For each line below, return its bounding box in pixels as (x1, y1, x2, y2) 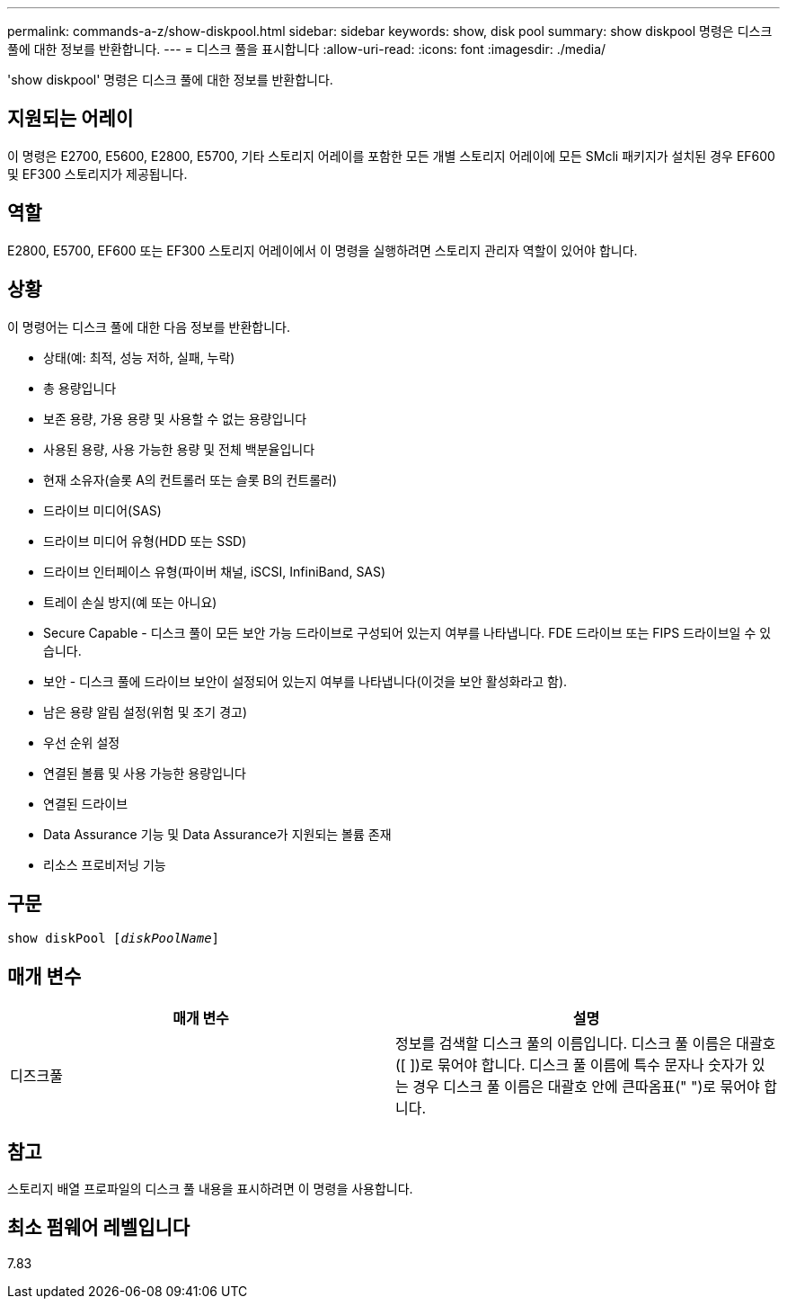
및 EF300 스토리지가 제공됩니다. (7, 165, 188, 182)
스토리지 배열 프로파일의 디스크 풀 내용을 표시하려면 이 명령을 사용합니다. (7, 1181, 413, 1197)
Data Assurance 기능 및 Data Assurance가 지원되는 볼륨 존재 (43, 826, 392, 842)
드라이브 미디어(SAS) (43, 502, 162, 518)
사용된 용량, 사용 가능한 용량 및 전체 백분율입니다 (43, 441, 315, 457)
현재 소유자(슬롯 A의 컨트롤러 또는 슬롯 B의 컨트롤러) (43, 471, 338, 488)
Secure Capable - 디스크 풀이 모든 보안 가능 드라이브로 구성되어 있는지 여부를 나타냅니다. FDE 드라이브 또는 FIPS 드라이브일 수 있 (43, 624, 772, 640)
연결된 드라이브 (43, 795, 128, 811)
